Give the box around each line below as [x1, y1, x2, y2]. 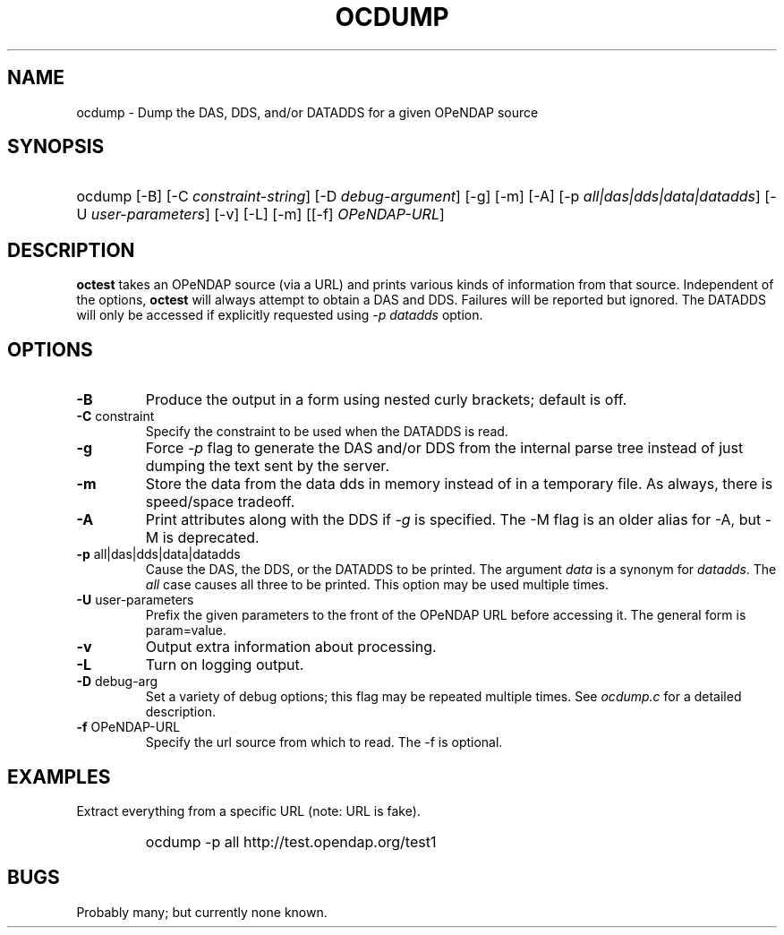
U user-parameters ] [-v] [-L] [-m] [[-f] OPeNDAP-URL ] [76, 205, 445, 224]
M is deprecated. [145, 528, 260, 547]
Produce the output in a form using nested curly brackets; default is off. [145, 390, 627, 409]
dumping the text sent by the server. [145, 457, 389, 476]
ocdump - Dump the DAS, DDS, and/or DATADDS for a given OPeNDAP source [76, 104, 539, 120]
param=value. [145, 622, 226, 639]
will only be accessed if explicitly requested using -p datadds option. [76, 307, 483, 323]
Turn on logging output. [145, 656, 304, 674]
